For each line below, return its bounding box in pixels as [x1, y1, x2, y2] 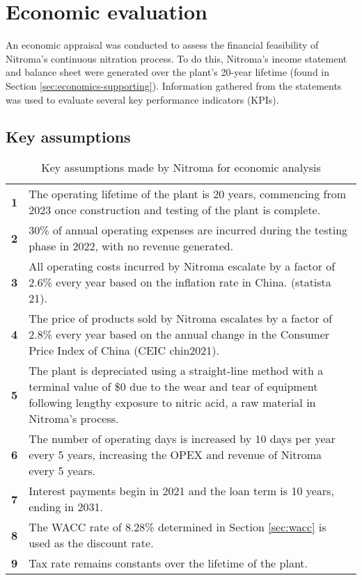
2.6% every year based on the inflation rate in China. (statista [29, 274, 331, 291]
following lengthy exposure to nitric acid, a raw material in [29, 394, 316, 411]
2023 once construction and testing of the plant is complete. [29, 202, 321, 218]
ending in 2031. [29, 499, 103, 515]
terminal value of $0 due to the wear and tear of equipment [29, 378, 318, 395]
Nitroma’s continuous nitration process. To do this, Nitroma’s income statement [6, 51, 347, 65]
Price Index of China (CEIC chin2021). [29, 342, 220, 359]
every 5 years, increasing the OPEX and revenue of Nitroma [29, 446, 322, 463]
